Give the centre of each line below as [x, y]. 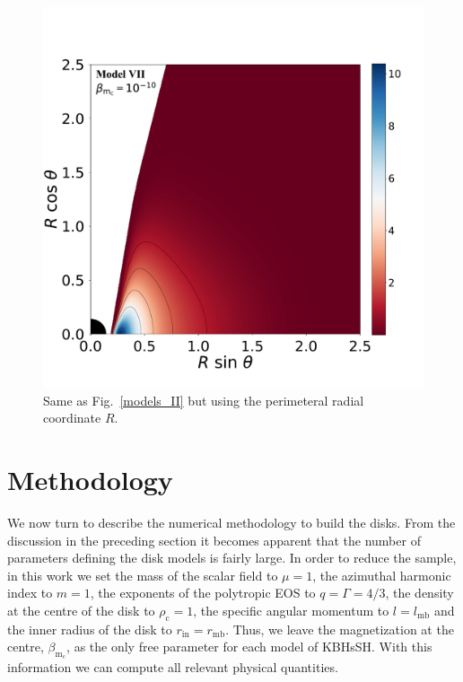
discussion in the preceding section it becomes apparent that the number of [214, 540]
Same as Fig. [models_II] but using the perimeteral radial [204, 400]
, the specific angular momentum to [291, 610]
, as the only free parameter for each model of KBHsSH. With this [249, 647]
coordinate [72, 418]
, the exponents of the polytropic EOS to [203, 593]
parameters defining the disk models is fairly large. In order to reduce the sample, [232, 558]
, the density [419, 593]
